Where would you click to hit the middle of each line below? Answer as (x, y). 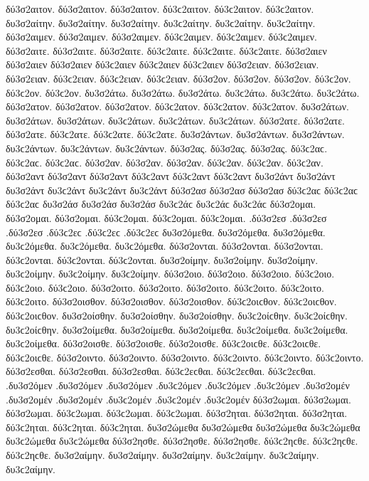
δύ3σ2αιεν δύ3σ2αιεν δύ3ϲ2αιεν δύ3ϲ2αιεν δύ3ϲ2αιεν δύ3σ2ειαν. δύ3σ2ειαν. (162, 64)
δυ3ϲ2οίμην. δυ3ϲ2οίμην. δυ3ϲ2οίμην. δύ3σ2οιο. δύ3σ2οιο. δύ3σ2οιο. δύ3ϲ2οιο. (170, 274)
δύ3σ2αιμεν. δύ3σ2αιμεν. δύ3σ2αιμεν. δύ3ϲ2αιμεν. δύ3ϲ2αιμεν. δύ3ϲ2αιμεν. (162, 37)
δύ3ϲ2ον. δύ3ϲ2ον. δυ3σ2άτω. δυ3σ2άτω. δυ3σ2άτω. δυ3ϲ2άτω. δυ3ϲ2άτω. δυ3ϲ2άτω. (183, 92)
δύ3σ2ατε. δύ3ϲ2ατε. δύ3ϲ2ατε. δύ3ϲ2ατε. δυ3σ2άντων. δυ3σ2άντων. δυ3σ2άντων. (175, 134)
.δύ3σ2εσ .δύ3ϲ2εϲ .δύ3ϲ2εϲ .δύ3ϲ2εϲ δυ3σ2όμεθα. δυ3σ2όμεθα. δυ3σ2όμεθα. (166, 232)
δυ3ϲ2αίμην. (31, 469)
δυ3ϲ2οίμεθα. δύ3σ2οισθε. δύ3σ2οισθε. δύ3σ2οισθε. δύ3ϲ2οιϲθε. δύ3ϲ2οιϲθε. (164, 343)
